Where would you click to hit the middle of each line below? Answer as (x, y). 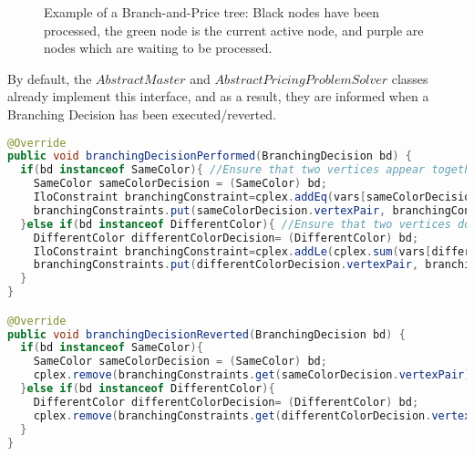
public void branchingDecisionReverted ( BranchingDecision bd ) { (206, 334)
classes (410, 78)
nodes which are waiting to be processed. (158, 48)
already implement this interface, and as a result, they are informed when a (218, 96)
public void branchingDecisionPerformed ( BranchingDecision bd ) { (210, 156)
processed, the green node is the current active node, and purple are (234, 30)
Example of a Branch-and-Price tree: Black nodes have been (212, 12)
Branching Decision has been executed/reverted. (142, 114)
